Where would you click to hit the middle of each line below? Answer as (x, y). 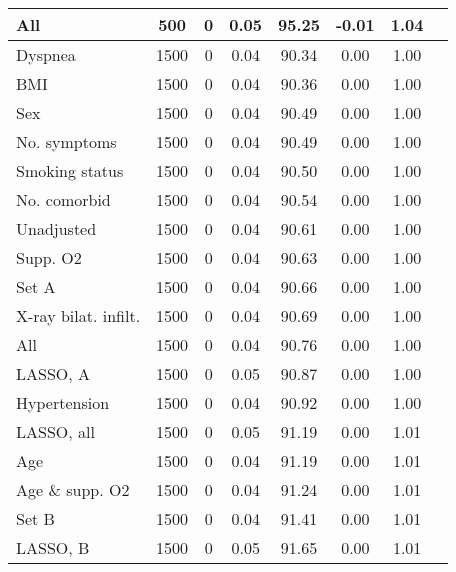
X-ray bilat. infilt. (78, 315)
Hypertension (63, 402)
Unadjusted (56, 228)
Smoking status (70, 170)
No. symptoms (66, 141)
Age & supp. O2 (73, 489)
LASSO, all (55, 431)
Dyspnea (46, 54)
